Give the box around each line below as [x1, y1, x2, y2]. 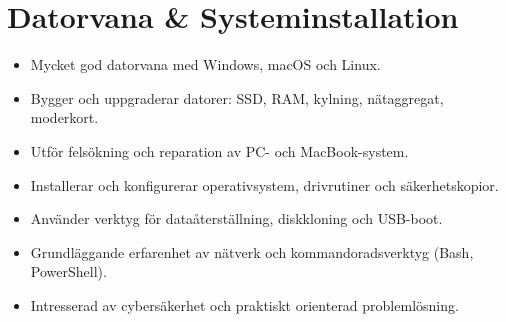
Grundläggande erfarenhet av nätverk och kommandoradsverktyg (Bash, [30, 241, 474, 262]
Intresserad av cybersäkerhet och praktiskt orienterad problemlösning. [30, 294, 459, 315]
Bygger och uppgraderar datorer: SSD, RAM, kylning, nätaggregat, [30, 87, 444, 108]
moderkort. [30, 107, 99, 128]
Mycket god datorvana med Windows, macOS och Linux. [30, 54, 381, 75]
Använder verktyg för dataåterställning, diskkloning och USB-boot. [30, 208, 443, 229]
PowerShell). [30, 261, 107, 282]
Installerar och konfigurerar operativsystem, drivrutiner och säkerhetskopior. [30, 174, 499, 195]
